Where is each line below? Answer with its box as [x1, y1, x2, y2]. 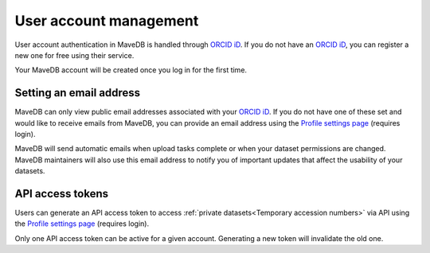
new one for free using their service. [14, 50, 135, 60]
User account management [14, 12, 199, 29]
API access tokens [14, 187, 109, 200]
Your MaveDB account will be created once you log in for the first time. [14, 65, 247, 75]
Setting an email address [14, 86, 141, 99]
